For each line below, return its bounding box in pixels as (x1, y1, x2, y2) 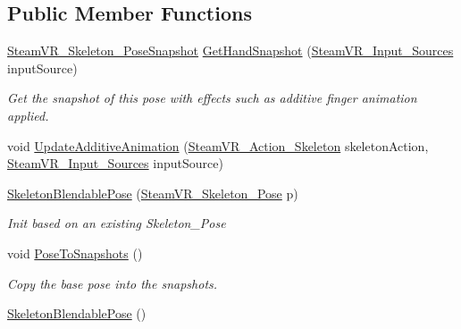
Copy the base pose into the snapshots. (7, 274, 218, 292)
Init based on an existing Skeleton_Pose (7, 214, 226, 232)
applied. (7, 105, 49, 124)
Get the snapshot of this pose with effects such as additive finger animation (7, 89, 417, 107)
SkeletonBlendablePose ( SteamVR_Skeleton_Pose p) (7, 183, 298, 202)
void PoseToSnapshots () (7, 243, 143, 262)
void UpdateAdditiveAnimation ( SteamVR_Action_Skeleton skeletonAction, (7, 136, 429, 155)
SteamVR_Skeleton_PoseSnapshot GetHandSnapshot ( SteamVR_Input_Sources (7, 41, 454, 60)
